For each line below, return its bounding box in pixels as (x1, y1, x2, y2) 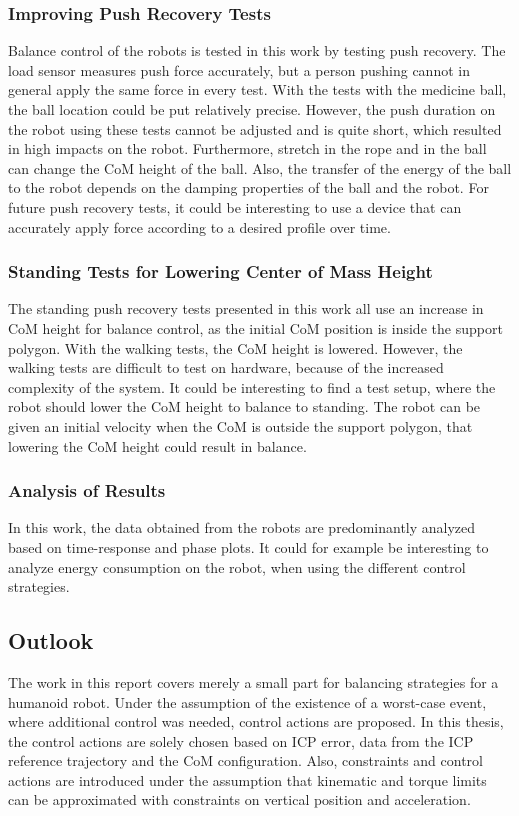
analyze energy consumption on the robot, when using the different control (8, 556, 466, 577)
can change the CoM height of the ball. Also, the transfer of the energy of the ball (8, 157, 512, 178)
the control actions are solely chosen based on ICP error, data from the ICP (8, 730, 474, 751)
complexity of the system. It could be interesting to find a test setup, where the (8, 376, 496, 397)
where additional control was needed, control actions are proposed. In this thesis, (8, 711, 504, 732)
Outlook (8, 625, 94, 656)
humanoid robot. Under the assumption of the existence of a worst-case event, (8, 691, 487, 712)
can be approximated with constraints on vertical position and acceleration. (8, 789, 471, 810)
